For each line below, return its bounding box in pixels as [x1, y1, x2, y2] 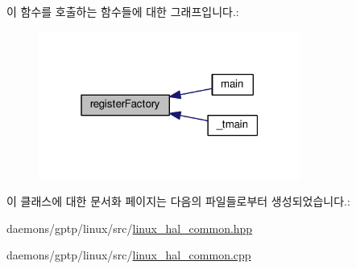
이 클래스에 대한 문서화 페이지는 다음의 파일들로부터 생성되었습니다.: [6, 193, 350, 210]
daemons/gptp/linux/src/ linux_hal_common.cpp [6, 247, 251, 263]
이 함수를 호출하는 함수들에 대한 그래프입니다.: [6, 3, 239, 19]
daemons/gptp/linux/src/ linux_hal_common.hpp [6, 219, 253, 236]
